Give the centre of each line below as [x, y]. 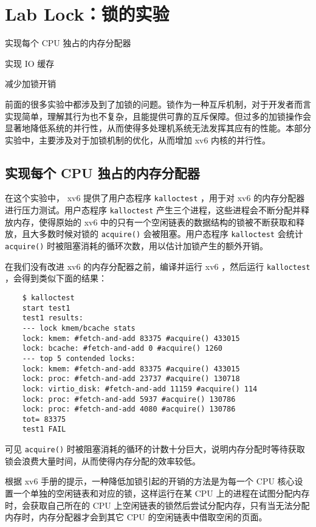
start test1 [46, 308]
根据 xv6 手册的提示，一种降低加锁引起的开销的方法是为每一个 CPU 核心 [150, 481]
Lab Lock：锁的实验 [87, 14]
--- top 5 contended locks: [79, 358]
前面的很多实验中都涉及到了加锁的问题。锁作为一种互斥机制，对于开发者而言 [158, 104]
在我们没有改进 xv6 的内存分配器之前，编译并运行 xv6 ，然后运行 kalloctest [158, 266]
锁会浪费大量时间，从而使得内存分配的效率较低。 [103, 460]
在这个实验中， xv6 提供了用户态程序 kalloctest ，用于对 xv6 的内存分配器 [155, 198]
